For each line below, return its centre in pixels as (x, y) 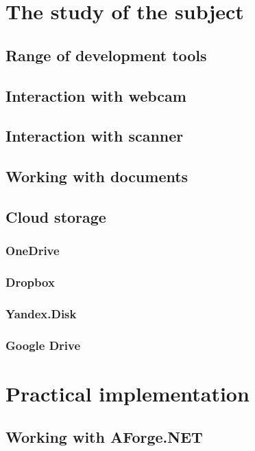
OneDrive (33, 251)
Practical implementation (127, 393)
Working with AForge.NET (104, 437)
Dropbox (30, 282)
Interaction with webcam (96, 95)
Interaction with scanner (95, 136)
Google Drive (43, 345)
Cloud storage (56, 216)
